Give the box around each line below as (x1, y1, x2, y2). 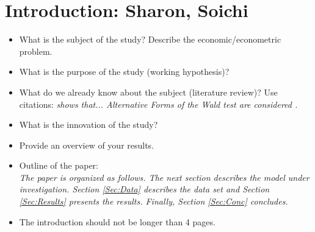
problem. (19, 44, 52, 57)
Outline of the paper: (19, 159, 98, 172)
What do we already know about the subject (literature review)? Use (19, 85, 278, 98)
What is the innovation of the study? (19, 118, 158, 131)
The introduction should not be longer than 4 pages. (19, 215, 215, 228)
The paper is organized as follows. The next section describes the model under (19, 170, 310, 183)
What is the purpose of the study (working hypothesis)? (19, 65, 230, 78)
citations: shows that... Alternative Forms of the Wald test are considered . (19, 97, 298, 110)
